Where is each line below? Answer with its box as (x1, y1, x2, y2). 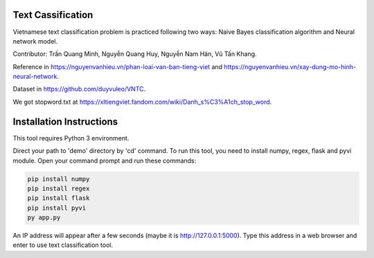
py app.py (27, 214, 61, 221)
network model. (12, 37, 58, 45)
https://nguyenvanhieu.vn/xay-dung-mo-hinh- (224, 62, 357, 71)
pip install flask (27, 194, 90, 202)
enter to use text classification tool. (12, 241, 114, 249)
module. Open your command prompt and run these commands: (12, 156, 197, 165)
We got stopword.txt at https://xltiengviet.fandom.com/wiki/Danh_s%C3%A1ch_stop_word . (12, 98, 272, 106)
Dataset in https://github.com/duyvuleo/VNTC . (12, 85, 146, 93)
